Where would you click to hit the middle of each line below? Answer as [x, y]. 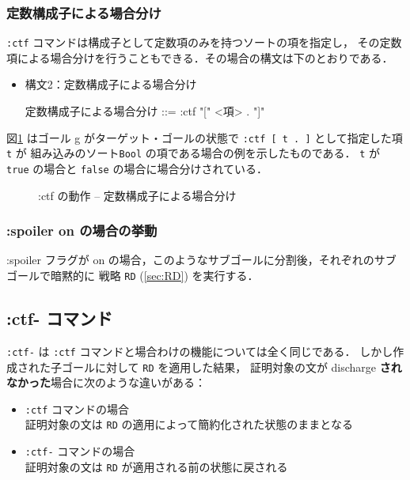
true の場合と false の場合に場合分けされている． [137, 168]
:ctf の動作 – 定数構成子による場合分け [137, 195]
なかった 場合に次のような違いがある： [106, 382]
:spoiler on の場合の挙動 [82, 231]
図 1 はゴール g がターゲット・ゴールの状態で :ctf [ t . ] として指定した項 [205, 137]
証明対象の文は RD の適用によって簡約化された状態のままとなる [189, 424]
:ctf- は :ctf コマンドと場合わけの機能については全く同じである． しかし [200, 351]
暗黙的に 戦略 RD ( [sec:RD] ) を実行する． [154, 276]
